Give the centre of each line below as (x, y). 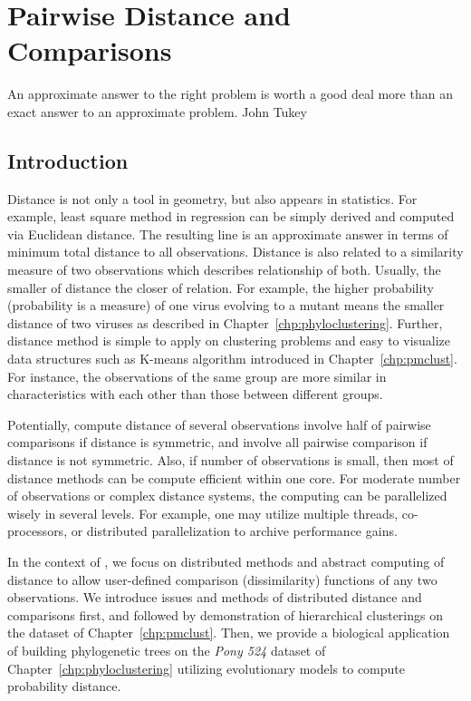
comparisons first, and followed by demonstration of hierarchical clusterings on (225, 614)
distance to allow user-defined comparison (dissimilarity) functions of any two (222, 579)
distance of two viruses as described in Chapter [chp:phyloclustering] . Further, (225, 322)
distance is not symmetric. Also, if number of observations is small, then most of (231, 460)
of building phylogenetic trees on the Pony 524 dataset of (167, 650)
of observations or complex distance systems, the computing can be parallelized (227, 496)
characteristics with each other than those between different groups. (195, 394)
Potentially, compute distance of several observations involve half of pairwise (219, 424)
